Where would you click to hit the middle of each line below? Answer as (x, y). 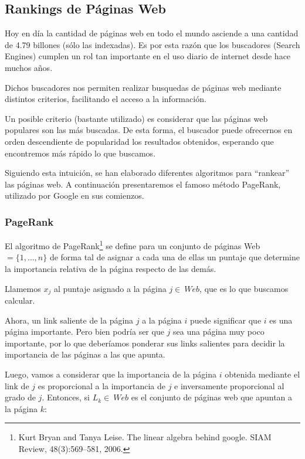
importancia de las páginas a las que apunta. (85, 354)
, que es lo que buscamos (244, 288)
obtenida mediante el (262, 374)
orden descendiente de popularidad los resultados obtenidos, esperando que (139, 141)
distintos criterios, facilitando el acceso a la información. (106, 99)
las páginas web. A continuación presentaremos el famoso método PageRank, (143, 184)
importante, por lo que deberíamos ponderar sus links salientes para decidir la (145, 343)
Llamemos (23, 288)
